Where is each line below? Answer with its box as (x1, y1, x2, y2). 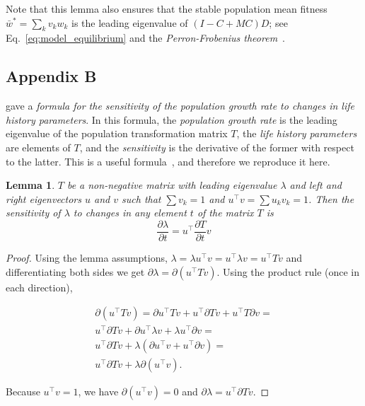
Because (6, 384, 40, 399)
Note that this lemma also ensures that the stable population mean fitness (6, 1, 328, 16)
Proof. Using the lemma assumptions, (6, 250, 168, 265)
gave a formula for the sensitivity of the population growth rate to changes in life (6, 98, 354, 113)
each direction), (6, 279, 73, 294)
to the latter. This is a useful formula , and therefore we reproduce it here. (6, 153, 330, 168)
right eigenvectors (6, 191, 81, 206)
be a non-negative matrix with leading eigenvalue (66, 178, 277, 192)
